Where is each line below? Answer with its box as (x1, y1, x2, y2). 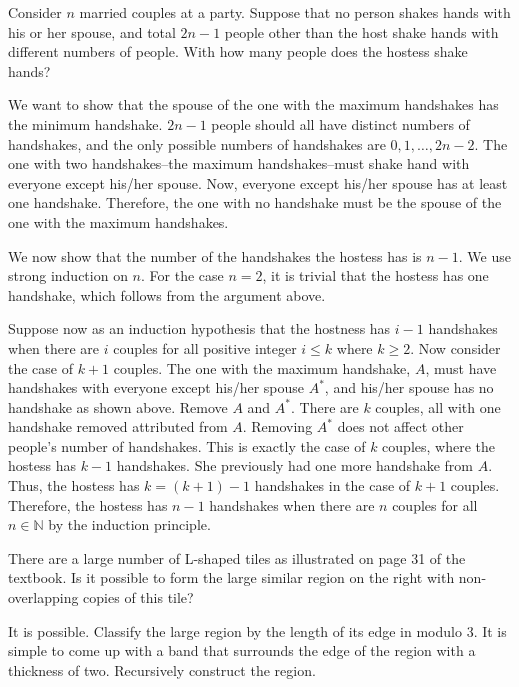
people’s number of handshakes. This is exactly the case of (8, 435, 366, 456)
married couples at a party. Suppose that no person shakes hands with (79, 2, 511, 22)
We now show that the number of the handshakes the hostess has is (8, 245, 422, 266)
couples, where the (382, 435, 495, 456)
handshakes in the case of (254, 475, 411, 496)
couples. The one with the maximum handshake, (113, 357, 411, 378)
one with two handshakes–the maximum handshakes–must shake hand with (8, 153, 470, 174)
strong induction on (8, 265, 128, 286)
